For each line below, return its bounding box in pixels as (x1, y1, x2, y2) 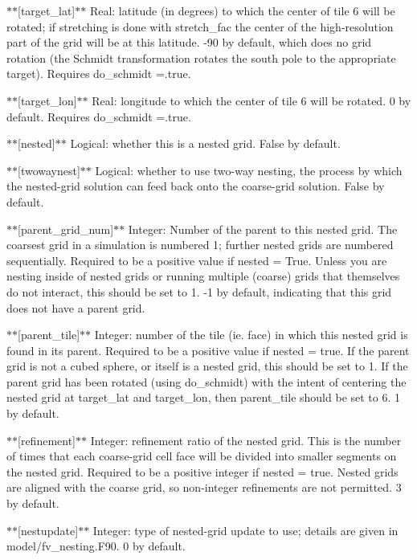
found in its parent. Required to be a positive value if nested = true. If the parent (6, 341, 410, 358)
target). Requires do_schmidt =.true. (6, 65, 191, 82)
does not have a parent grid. (6, 299, 145, 316)
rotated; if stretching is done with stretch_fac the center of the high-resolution (6, 18, 394, 35)
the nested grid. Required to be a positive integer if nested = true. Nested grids (6, 463, 399, 480)
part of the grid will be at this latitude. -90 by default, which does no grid (6, 34, 372, 51)
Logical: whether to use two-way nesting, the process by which (95, 161, 403, 178)
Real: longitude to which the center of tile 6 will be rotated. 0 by (92, 92, 411, 108)
